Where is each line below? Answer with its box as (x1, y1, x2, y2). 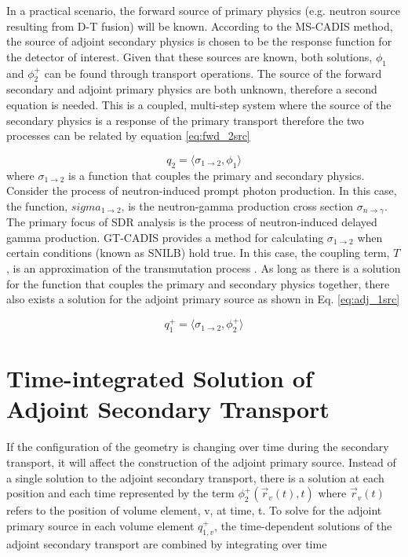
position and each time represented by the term (6, 485, 235, 501)
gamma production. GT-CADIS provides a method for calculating (6, 229, 324, 245)
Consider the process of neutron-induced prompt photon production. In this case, (6, 182, 397, 199)
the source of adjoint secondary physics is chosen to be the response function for (6, 33, 392, 49)
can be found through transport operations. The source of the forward (44, 64, 382, 81)
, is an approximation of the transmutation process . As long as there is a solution (6, 259, 401, 276)
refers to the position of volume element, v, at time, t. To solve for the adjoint (6, 502, 382, 519)
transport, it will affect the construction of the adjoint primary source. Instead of (6, 453, 396, 470)
